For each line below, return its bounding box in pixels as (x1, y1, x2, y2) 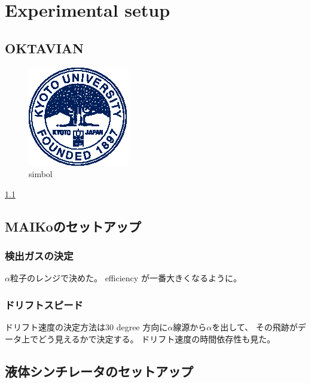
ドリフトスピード (5, 297, 83, 312)
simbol (29, 168, 53, 180)
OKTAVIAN (5, 38, 84, 57)
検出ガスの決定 (5, 248, 74, 263)
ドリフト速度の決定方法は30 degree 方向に (5, 321, 168, 333)
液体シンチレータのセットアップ (5, 361, 193, 380)
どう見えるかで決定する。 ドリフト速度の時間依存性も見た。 (38, 332, 276, 345)
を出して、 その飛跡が (212, 321, 298, 333)
